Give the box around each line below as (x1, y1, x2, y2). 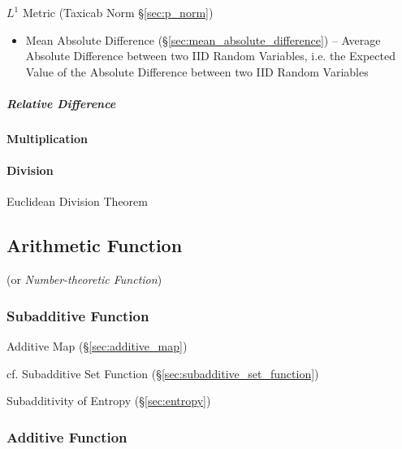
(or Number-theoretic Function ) (6, 271, 162, 288)
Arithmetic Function (6, 233, 183, 258)
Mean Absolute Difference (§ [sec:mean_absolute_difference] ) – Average (25, 31, 381, 48)
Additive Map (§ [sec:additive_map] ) (6, 337, 188, 354)
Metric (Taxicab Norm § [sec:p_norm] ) (22, 4, 214, 20)
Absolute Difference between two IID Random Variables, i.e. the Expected (25, 47, 396, 64)
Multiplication (6, 129, 89, 146)
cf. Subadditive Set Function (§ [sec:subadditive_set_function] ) (6, 364, 319, 381)
